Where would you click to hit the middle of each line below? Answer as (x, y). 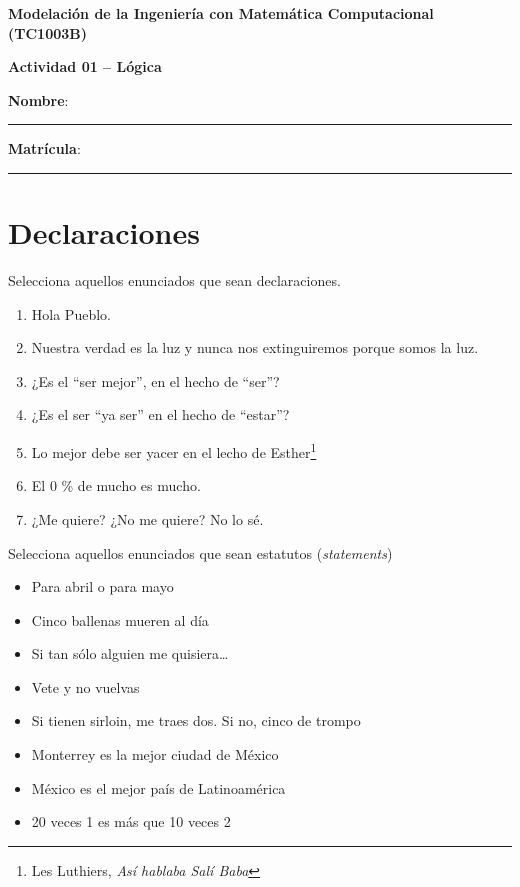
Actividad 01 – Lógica (85, 66)
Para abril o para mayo (102, 586)
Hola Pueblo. (71, 313)
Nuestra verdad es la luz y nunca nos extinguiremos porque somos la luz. (255, 347)
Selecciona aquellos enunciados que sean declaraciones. (174, 280)
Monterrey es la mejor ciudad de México (155, 754)
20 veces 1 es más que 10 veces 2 (131, 821)
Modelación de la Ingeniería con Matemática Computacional (221, 13)
